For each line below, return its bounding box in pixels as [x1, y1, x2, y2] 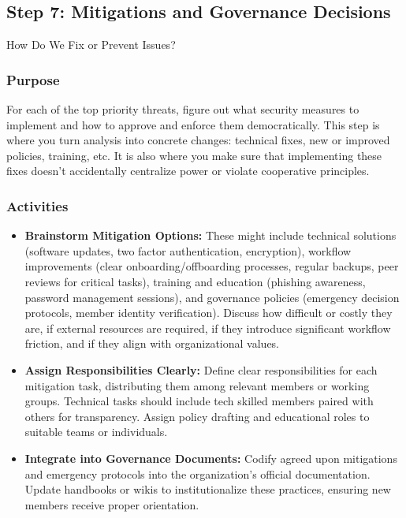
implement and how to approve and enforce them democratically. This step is [6, 116, 380, 132]
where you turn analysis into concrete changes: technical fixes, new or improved [6, 132, 390, 148]
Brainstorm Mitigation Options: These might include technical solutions [24, 227, 397, 244]
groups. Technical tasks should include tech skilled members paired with [24, 393, 374, 409]
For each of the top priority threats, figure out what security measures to [6, 101, 359, 117]
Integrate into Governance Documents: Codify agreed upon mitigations [24, 449, 397, 466]
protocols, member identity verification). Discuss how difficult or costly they [24, 304, 393, 321]
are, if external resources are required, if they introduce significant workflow [24, 319, 391, 336]
